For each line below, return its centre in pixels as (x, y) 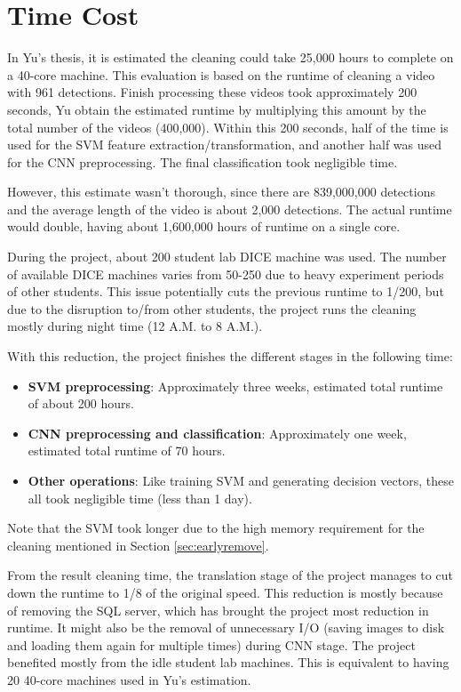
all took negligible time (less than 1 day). (140, 498)
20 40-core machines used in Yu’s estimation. (129, 679)
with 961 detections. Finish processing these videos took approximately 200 (212, 92)
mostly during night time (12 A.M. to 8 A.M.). (135, 326)
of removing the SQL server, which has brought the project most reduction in (218, 610)
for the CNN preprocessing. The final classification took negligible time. (203, 161)
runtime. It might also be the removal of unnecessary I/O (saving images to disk (226, 628)
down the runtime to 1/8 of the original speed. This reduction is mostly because (225, 592)
